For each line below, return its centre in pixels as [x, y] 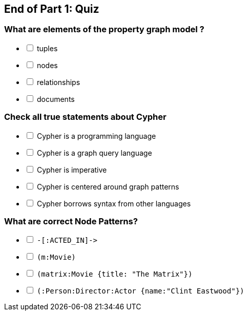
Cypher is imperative [72, 170]
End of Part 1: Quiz [52, 9]
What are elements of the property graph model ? [104, 29]
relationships [58, 82]
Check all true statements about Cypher [85, 117]
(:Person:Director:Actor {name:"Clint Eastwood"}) [140, 291]
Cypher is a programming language [96, 136]
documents [56, 99]
